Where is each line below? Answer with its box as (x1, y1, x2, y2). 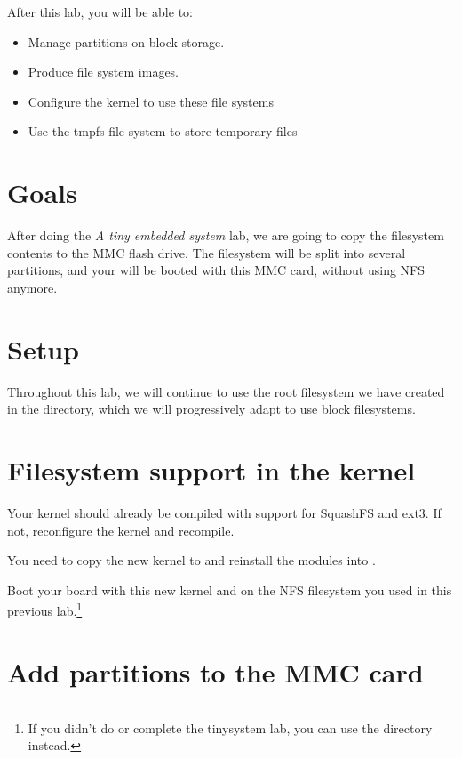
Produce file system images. (28, 62, 179, 81)
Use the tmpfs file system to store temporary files (28, 122, 298, 141)
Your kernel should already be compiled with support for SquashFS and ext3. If (7, 503, 442, 521)
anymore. (7, 278, 58, 296)
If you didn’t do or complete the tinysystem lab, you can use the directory (28, 718, 433, 737)
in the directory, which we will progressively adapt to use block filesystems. (7, 400, 416, 418)
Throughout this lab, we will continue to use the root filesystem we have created (7, 382, 445, 400)
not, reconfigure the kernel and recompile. (7, 521, 235, 539)
